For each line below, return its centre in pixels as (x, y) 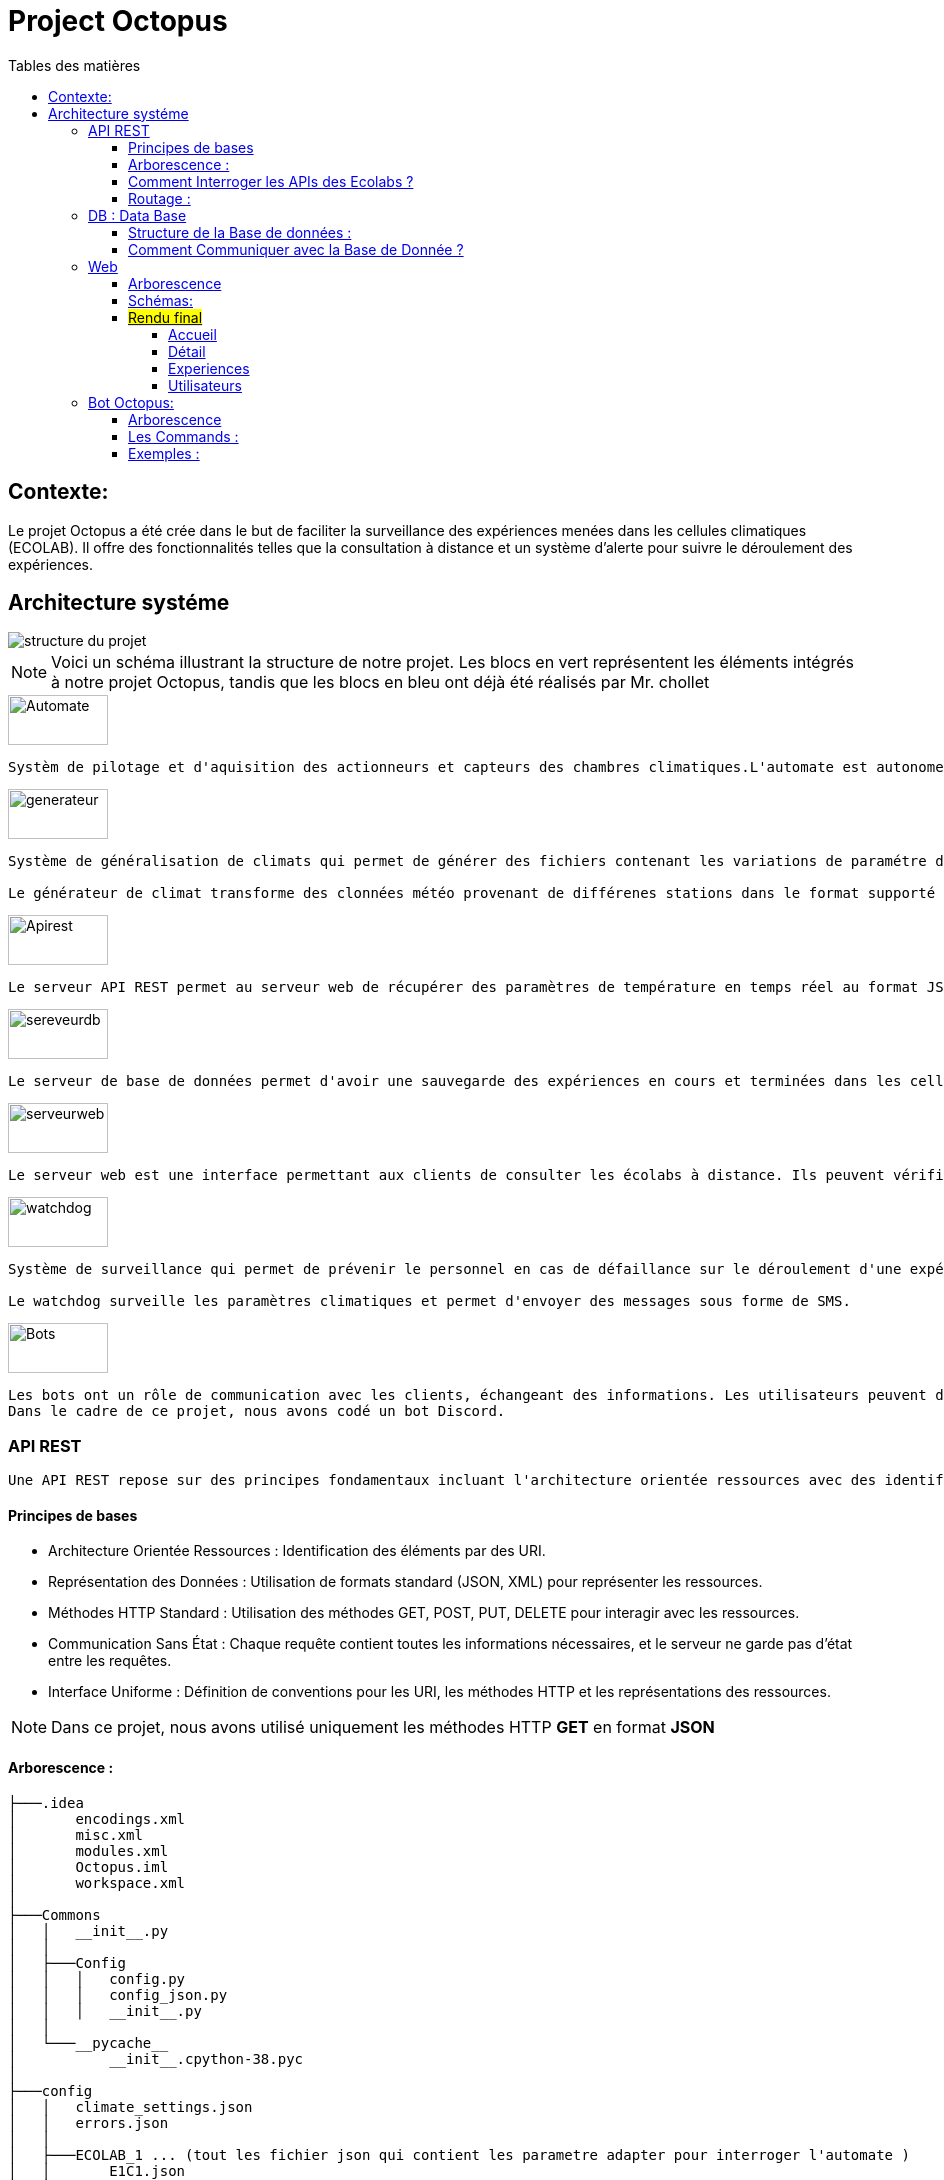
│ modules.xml (88, 1850)
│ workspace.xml (97, 1882)
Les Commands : (183, 436)
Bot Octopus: (131, 402)
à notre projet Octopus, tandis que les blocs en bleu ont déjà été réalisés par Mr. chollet (380, 682)
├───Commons (54, 1914)
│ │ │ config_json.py (118, 1994)
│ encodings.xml (97, 1818)
